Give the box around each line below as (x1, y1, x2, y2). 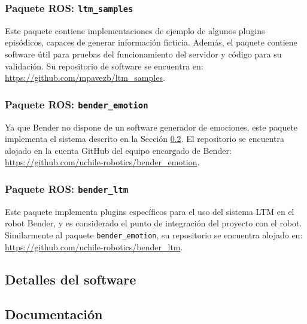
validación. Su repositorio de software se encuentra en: (5, 59, 203, 72)
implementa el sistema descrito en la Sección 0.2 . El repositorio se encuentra (5, 132, 284, 145)
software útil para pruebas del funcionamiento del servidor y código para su (5, 47, 282, 60)
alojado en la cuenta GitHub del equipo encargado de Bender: (5, 144, 232, 156)
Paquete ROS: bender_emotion (5, 96, 148, 111)
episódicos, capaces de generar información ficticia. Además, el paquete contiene (5, 36, 297, 49)
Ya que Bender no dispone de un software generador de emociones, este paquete (5, 120, 298, 133)
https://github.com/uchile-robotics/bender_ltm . (5, 240, 183, 253)
